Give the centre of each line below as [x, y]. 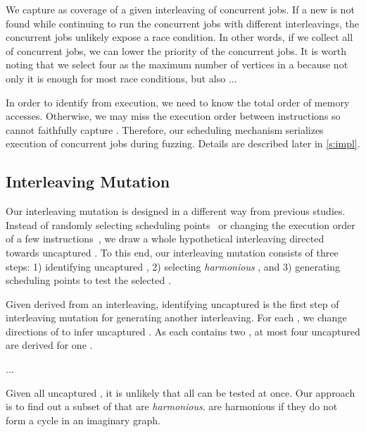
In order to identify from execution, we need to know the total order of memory [178, 102]
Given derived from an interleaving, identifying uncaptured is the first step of [172, 303]
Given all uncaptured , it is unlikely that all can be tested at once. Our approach [181, 392]
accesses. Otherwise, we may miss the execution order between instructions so [173, 116]
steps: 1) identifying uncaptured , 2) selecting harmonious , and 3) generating [173, 266]
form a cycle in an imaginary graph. [83, 420]
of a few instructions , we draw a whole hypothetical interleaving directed [165, 239]
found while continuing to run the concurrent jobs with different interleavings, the [183, 23]
